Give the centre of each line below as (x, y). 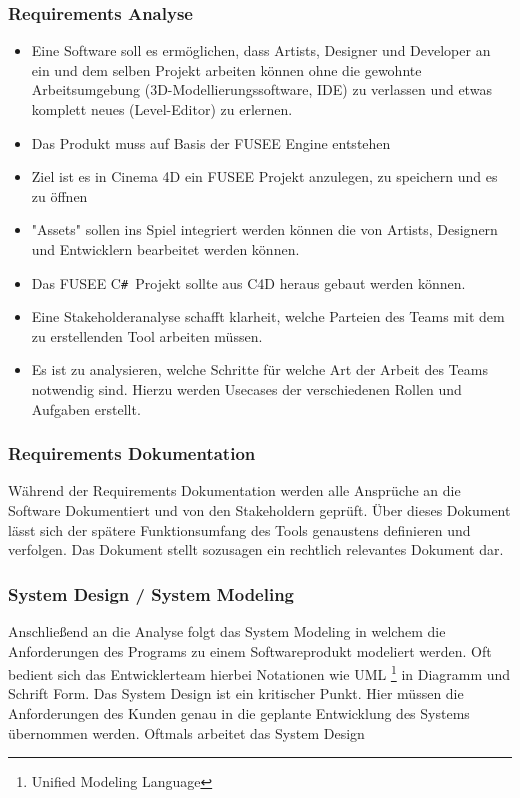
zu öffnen (59, 195)
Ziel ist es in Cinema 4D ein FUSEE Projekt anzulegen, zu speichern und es (264, 176)
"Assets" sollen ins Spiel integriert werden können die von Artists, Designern (264, 229)
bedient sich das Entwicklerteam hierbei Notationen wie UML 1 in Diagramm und (259, 672)
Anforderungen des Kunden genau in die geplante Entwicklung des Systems (239, 713)
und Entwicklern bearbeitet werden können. (165, 248)
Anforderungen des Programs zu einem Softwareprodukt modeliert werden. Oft (250, 650)
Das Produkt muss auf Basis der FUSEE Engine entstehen (211, 142)
